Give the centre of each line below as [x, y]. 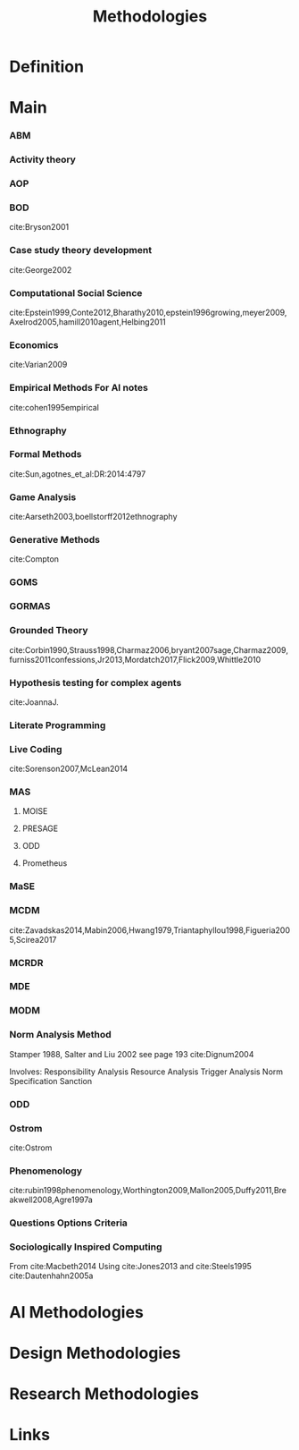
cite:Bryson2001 [39, 227]
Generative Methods [55, 540]
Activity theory [42, 160]
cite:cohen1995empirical [54, 407]
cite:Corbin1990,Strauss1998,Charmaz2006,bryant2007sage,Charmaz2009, [149, 649]
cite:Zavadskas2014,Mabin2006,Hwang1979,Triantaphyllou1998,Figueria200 [149, 930]
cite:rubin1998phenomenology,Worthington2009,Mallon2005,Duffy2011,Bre [148, 1191]
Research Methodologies [104, 1394]
